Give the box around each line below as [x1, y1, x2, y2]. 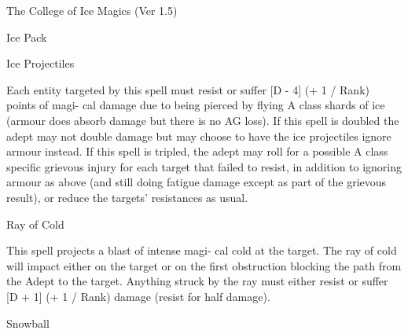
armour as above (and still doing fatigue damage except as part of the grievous [6, 174, 387, 190]
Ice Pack [6, 28, 47, 45]
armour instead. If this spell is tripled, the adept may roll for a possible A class [6, 143, 388, 160]
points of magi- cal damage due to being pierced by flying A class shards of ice [6, 97, 385, 113]
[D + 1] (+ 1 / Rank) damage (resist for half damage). [6, 288, 270, 304]
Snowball [6, 314, 50, 331]
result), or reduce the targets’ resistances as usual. [6, 189, 248, 205]
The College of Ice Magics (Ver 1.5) [6, 2, 178, 18]
